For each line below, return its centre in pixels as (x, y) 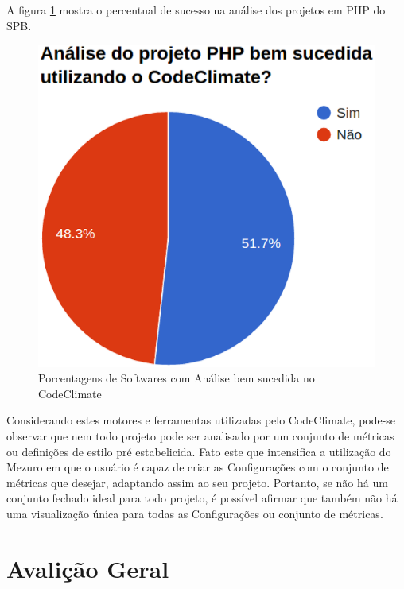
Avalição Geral (88, 568)
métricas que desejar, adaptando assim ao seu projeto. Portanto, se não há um (197, 482)
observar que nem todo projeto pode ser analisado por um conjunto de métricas (200, 435)
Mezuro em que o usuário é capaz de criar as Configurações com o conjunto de (198, 467)
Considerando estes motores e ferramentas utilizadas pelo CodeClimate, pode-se (201, 420)
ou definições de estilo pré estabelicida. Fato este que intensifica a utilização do (199, 451)
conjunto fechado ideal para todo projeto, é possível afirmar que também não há (202, 498)
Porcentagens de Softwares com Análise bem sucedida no (177, 378)
